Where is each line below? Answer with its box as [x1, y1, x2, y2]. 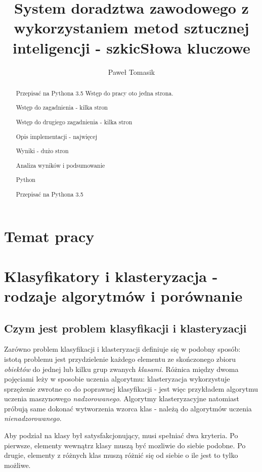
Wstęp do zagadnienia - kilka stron [16, 103, 108, 112]
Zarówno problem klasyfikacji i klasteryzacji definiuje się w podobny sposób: [4, 344, 241, 354]
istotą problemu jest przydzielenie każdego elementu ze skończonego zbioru [4, 353, 236, 364]
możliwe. [4, 459, 31, 470]
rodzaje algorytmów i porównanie [4, 285, 243, 306]
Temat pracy [4, 226, 95, 247]
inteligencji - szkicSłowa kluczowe [13, 37, 250, 58]
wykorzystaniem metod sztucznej [14, 17, 249, 38]
